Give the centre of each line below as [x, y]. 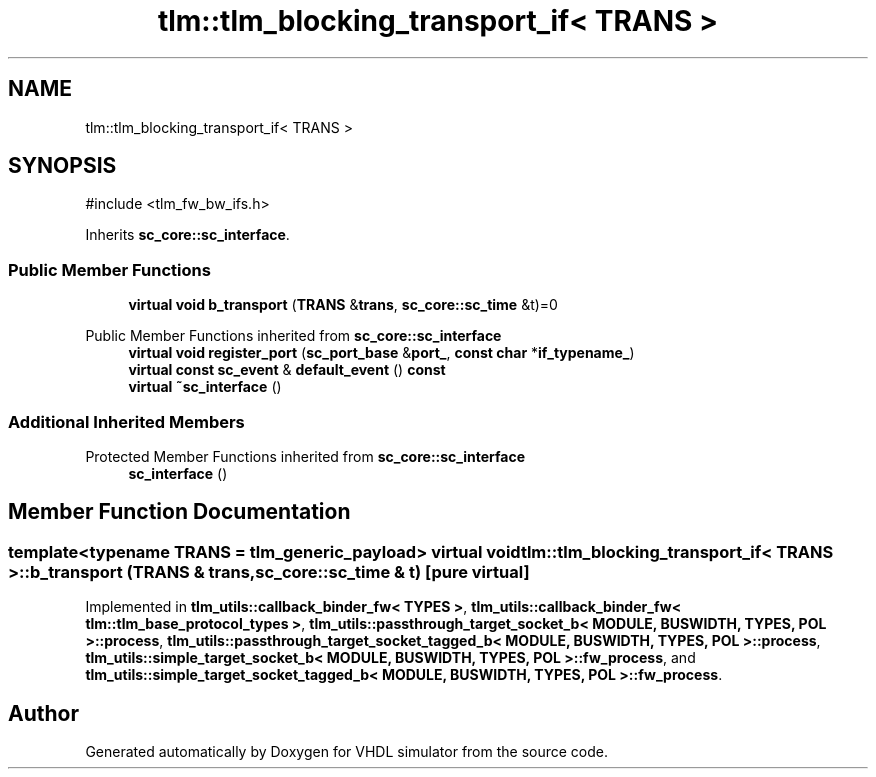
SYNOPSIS [62, 166]
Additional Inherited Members [126, 421]
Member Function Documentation [179, 512]
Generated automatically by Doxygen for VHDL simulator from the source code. [347, 751]
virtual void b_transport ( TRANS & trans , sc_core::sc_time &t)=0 [343, 305]
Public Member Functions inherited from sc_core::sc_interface [293, 336]
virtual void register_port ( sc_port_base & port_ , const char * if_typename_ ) [381, 353]
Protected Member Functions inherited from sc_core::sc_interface [305, 456]
